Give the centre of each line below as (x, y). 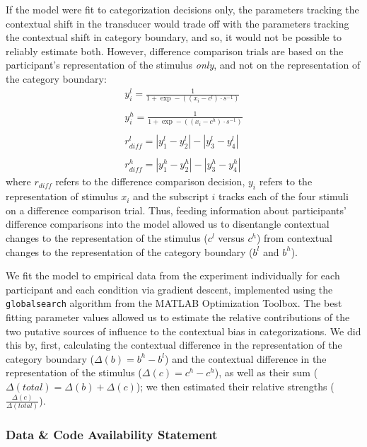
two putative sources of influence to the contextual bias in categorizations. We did (183, 331)
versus (231, 238)
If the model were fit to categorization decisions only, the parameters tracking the (182, 9)
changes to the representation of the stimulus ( (107, 238)
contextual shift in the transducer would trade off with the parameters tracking (177, 23)
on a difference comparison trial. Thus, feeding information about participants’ (176, 210)
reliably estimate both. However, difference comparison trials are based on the (175, 51)
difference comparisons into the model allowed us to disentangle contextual (168, 224)
